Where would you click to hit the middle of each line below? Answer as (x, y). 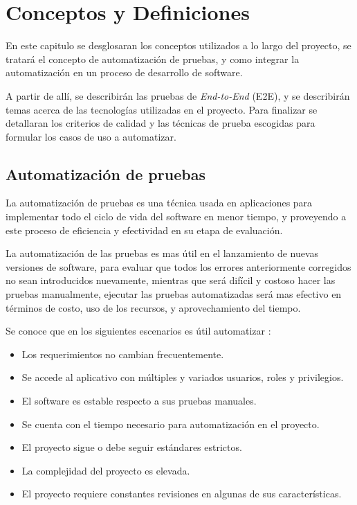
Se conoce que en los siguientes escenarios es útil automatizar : (138, 331)
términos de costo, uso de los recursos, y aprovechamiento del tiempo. (153, 307)
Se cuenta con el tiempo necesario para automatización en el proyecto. (171, 424)
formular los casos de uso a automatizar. (91, 136)
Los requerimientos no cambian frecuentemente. (123, 354)
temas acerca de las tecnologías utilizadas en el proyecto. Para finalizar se (162, 109)
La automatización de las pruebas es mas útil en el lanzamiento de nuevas (162, 253)
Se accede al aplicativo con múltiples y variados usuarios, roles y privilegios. (183, 377)
